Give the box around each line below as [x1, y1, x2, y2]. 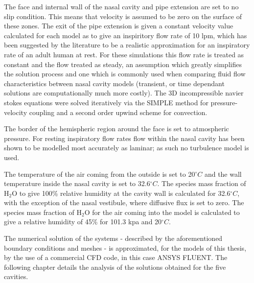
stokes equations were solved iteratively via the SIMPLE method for [4, 97, 208, 107]
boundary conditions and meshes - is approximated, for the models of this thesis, [4, 242, 247, 253]
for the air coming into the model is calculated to [92, 207, 240, 217]
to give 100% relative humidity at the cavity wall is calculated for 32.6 [19, 188, 231, 198]
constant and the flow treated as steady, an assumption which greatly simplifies [4, 59, 242, 69]
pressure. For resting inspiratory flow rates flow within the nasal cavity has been [4, 133, 245, 143]
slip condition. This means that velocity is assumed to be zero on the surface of [4, 11, 242, 21]
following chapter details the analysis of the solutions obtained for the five [4, 261, 226, 272]
